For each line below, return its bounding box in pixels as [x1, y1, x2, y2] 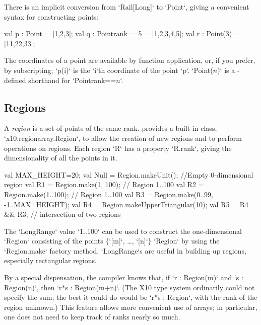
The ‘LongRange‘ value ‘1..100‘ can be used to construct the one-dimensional [4, 225, 242, 236]
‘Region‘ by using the [154, 235, 220, 246]
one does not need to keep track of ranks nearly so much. [4, 311, 180, 322]
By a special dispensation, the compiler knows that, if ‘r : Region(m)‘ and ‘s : [4, 272, 243, 283]
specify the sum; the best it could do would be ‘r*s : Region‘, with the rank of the [4, 292, 257, 302]
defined [4, 74, 26, 85]
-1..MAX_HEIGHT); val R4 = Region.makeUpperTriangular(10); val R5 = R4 [4, 199, 248, 209]
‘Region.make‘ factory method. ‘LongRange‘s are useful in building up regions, [4, 245, 246, 256]
